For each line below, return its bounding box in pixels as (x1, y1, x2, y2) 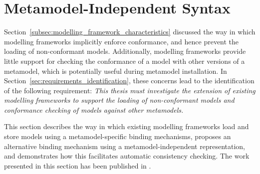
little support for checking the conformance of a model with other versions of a (4, 55, 245, 66)
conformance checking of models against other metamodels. (4, 104, 184, 115)
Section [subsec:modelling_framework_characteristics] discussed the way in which (4, 26, 256, 37)
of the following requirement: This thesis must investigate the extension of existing (4, 85, 256, 95)
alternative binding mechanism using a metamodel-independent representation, (4, 141, 245, 151)
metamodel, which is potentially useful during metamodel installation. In (4, 65, 227, 76)
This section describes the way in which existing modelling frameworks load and (4, 121, 249, 132)
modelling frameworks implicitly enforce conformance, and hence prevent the (4, 36, 239, 46)
